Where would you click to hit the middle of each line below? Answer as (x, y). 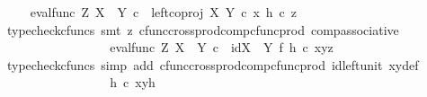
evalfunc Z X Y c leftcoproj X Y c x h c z (164, 12)
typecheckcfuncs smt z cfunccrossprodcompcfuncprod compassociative (203, 29)
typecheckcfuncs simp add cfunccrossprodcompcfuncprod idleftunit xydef (213, 64)
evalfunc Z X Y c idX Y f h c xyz (222, 47)
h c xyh (133, 82)
